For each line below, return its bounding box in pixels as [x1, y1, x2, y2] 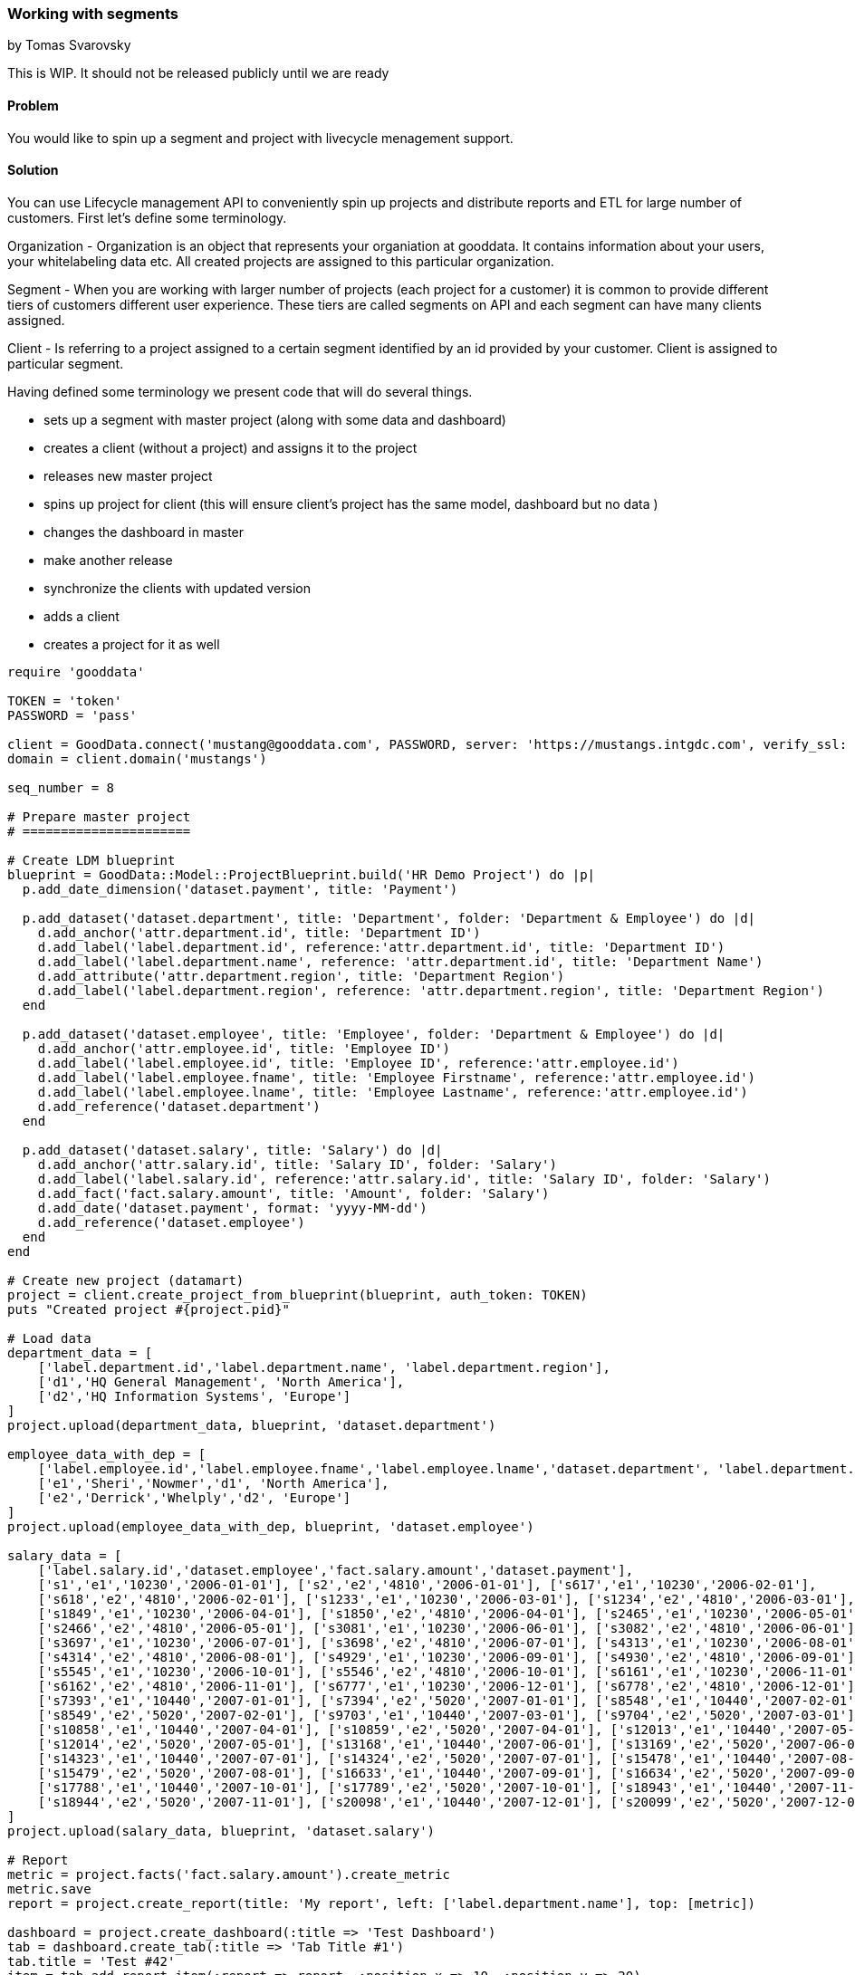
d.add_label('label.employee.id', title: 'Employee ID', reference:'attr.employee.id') [37, 1055, 679, 1070]
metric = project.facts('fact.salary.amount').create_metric [7, 1866, 450, 1882]
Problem [7, 97, 59, 113]
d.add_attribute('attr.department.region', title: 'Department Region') [37, 968, 565, 983]
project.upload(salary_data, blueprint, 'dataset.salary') [7, 1823, 436, 1838]
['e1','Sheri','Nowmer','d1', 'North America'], [37, 1475, 389, 1491]
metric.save [7, 1881, 91, 1896]
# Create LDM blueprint [7, 852, 176, 868]
